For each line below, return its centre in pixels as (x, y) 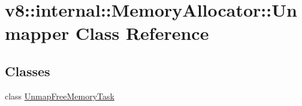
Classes (28, 71)
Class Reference (142, 33)
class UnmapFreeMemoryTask (60, 96)
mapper (37, 33)
